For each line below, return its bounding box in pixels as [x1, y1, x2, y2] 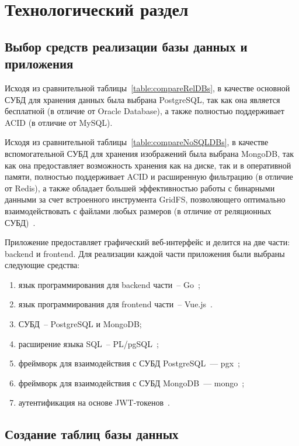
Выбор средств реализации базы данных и [5, 37, 248, 55]
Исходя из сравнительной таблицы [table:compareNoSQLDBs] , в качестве [5, 136, 269, 148]
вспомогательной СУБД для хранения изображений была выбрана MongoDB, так [5, 147, 294, 159]
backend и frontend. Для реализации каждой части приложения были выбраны [5, 247, 285, 259]
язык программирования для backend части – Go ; [18, 278, 200, 290]
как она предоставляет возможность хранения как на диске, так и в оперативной [5, 159, 291, 171]
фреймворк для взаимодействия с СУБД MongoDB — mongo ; [18, 376, 245, 389]
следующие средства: [5, 259, 80, 271]
